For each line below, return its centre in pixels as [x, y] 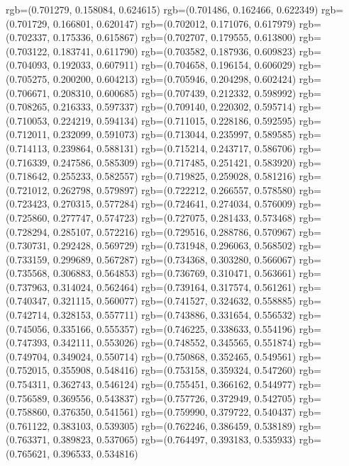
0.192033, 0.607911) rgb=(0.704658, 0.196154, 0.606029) [174, 65]
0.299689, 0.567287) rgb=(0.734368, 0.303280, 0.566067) [174, 259]
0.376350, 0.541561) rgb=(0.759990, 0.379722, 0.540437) [174, 412]
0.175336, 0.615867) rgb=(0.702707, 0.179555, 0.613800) [174, 37]
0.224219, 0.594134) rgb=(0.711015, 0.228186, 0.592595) [174, 120]
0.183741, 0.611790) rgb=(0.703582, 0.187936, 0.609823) [174, 51]
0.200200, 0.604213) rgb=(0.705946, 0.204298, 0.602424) [174, 78]
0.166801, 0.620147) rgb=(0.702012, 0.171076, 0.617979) [174, 23]
